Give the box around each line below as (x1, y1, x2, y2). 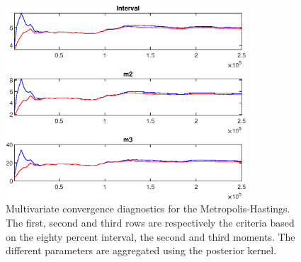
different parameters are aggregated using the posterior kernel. (6, 243, 277, 258)
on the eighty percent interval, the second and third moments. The (6, 229, 295, 244)
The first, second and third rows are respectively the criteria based (6, 215, 295, 230)
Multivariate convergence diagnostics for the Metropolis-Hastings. (6, 201, 290, 216)
